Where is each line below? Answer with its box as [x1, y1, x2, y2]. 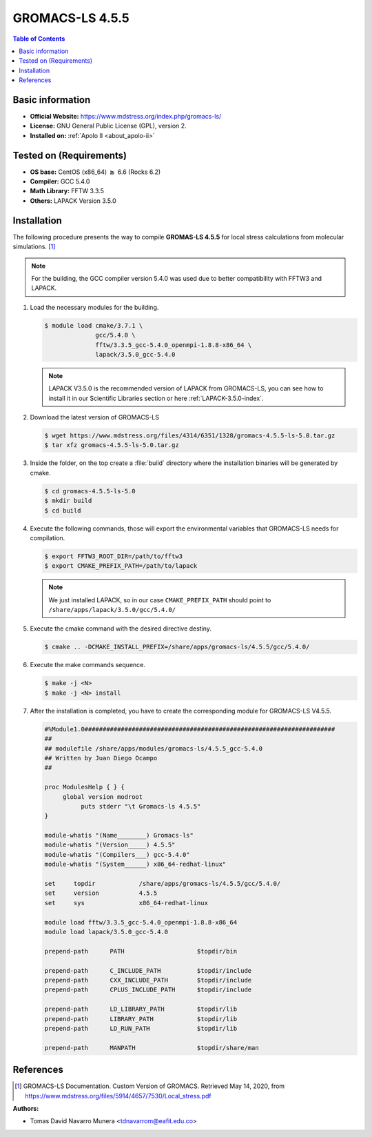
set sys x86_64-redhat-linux [44, 899, 208, 907]
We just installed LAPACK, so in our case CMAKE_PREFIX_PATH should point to [48, 595, 271, 604]
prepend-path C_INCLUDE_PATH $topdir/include [44, 967, 252, 974]
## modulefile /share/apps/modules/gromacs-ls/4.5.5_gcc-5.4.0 [44, 744, 263, 752]
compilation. [30, 533, 65, 542]
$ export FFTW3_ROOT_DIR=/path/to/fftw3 [44, 552, 183, 560]
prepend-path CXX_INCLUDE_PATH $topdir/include [44, 976, 252, 984]
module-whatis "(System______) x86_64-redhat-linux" [44, 860, 227, 869]
